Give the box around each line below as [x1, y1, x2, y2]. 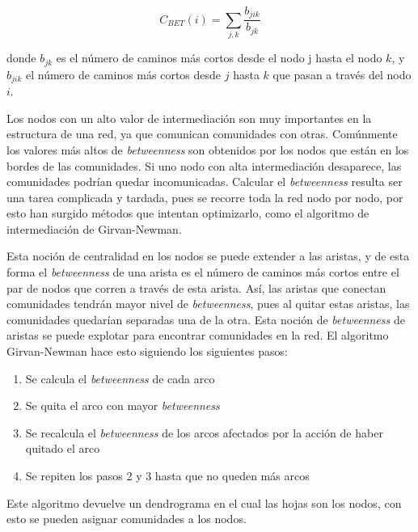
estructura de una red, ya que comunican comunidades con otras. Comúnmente [6, 125, 398, 142]
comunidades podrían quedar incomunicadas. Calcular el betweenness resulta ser [6, 173, 403, 190]
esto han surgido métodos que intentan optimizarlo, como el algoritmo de [6, 205, 369, 222]
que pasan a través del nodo [272, 65, 412, 82]
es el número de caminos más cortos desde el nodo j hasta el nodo [56, 49, 382, 66]
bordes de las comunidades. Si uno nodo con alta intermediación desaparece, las [6, 157, 402, 174]
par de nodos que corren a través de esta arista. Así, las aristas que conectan [6, 279, 386, 296]
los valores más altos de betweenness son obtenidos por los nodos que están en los [6, 141, 409, 158]
